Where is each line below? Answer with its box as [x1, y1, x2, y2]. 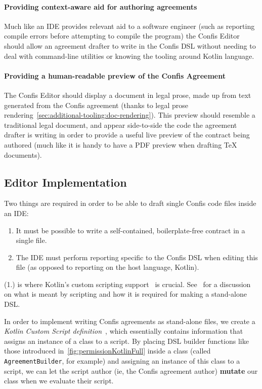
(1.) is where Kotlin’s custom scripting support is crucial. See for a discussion [4, 278, 251, 289]
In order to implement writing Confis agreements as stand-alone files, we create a [4, 315, 255, 326]
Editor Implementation [4, 174, 127, 190]
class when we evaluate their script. [4, 375, 114, 386]
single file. [16, 235, 47, 245]
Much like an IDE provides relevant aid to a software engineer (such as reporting [4, 20, 255, 31]
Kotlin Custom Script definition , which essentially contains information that [4, 326, 243, 336]
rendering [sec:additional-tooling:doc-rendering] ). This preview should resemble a [4, 110, 255, 120]
